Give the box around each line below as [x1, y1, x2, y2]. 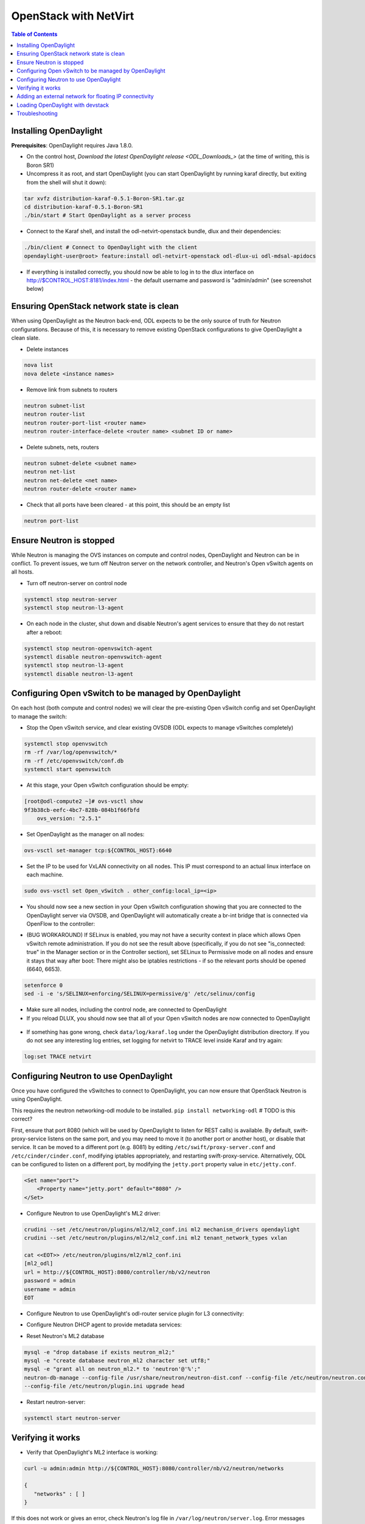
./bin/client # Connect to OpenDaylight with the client [24, 244, 198, 251]
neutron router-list [24, 411, 85, 418]
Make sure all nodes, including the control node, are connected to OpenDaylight [26, 1006, 228, 1013]
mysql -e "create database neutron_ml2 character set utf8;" [24, 1357, 210, 1364]
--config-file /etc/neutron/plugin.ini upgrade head [24, 1383, 185, 1390]
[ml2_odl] [24, 1260, 54, 1267]
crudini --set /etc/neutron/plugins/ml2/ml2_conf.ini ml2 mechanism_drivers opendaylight [24, 1226, 301, 1233]
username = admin [24, 1286, 76, 1292]
